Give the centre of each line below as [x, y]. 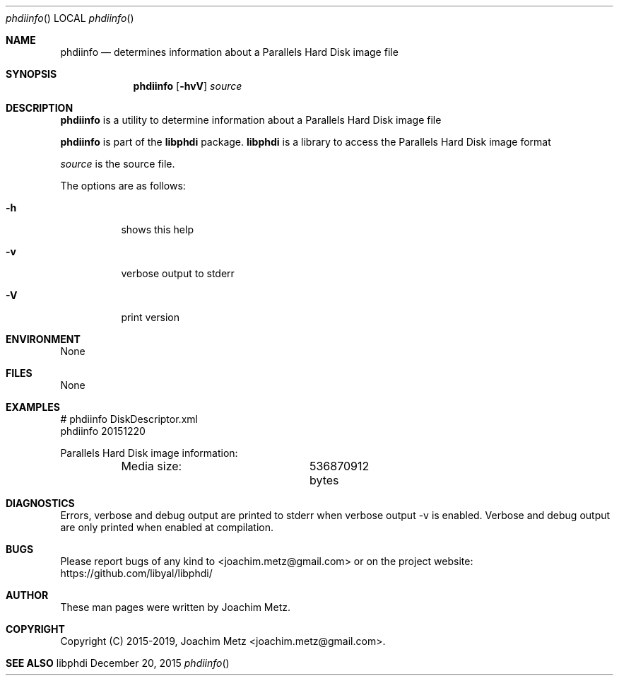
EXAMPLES [33, 407]
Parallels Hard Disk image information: [149, 453]
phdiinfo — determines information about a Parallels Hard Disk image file [229, 52]
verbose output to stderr [178, 273]
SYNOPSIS [31, 74]
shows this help [157, 229]
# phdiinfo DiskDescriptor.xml [129, 419]
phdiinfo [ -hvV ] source [188, 86]
